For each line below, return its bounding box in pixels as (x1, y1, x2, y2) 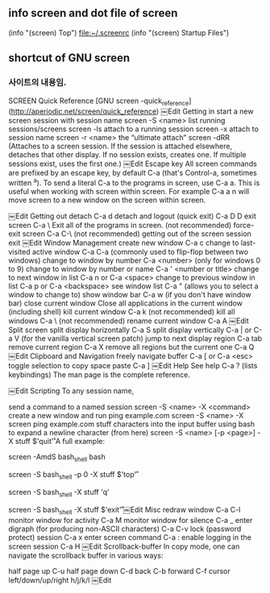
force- (233, 220, 255, 230)
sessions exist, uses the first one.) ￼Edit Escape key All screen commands (8, 159, 258, 168)
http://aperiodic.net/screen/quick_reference (10, 106, 157, 116)
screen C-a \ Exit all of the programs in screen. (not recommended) (8, 220, 232, 230)
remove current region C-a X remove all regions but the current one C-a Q (8, 342, 255, 351)
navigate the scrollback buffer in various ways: (8, 551, 164, 561)
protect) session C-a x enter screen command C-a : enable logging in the (8, 533, 251, 542)
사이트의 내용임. (8, 77, 67, 88)
